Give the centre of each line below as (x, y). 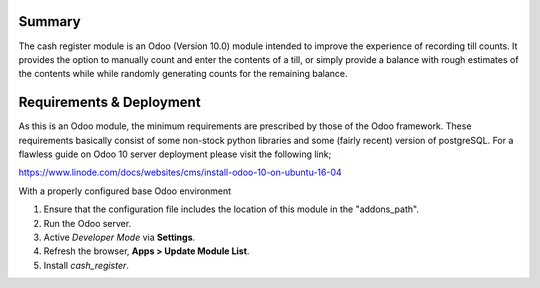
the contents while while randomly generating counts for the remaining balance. (183, 74)
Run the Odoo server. (87, 223)
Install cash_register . (86, 265)
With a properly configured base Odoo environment (125, 191)
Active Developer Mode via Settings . (119, 237)
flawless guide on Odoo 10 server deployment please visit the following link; (175, 154)
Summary (49, 21)
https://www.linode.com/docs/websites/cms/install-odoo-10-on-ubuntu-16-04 (180, 172)
